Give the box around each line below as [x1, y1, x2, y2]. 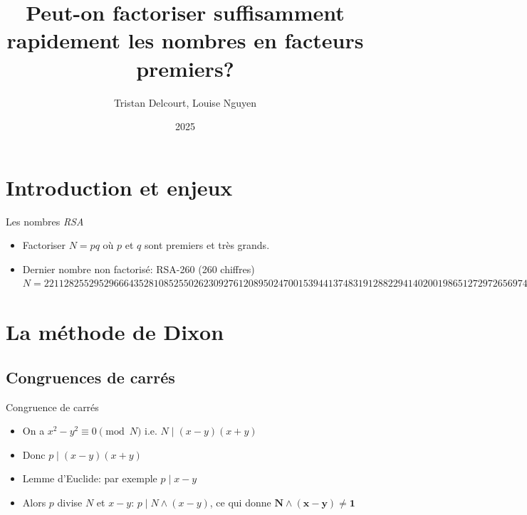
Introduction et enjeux [6, 172, 233, 201]
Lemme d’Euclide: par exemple [22, 471, 157, 486]
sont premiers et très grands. [144, 238, 270, 253]
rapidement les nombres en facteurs [6, 26, 364, 55]
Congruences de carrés [6, 366, 175, 388]
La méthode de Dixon [6, 317, 224, 346]
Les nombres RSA [6, 213, 84, 228]
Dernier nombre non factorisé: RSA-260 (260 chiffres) [22, 261, 255, 276]
